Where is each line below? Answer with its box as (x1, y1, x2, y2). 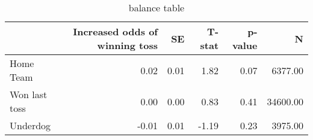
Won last (10, 87, 48, 101)
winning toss (97, 38, 158, 52)
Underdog (10, 118, 51, 132)
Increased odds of (73, 25, 158, 38)
